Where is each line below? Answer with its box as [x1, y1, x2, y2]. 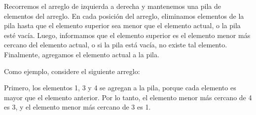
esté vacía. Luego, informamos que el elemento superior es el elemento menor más [4, 30, 251, 40]
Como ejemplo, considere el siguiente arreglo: [4, 66, 140, 76]
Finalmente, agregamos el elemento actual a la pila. [4, 49, 159, 59]
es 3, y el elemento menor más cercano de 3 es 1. [4, 102, 151, 112]
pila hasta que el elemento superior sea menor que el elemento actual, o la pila [4, 20, 241, 31]
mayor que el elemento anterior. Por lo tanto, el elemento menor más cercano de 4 [4, 92, 252, 102]
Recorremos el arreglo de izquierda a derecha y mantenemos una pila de [4, 1, 221, 11]
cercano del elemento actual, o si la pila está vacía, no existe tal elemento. [4, 39, 227, 50]
